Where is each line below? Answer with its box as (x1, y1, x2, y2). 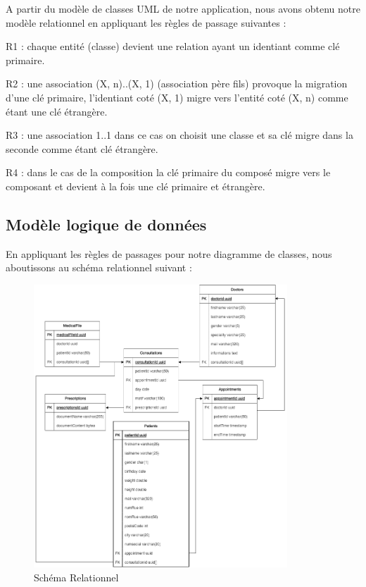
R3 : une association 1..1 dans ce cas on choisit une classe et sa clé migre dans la (6, 128, 353, 142)
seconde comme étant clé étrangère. (6, 141, 158, 156)
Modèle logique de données (6, 213, 207, 235)
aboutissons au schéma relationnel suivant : (6, 260, 192, 275)
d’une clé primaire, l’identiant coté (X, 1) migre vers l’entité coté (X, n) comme (6, 89, 348, 104)
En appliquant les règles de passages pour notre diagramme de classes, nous (6, 246, 332, 261)
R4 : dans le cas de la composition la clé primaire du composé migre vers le (6, 165, 331, 180)
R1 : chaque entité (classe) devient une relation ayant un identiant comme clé (6, 39, 340, 54)
